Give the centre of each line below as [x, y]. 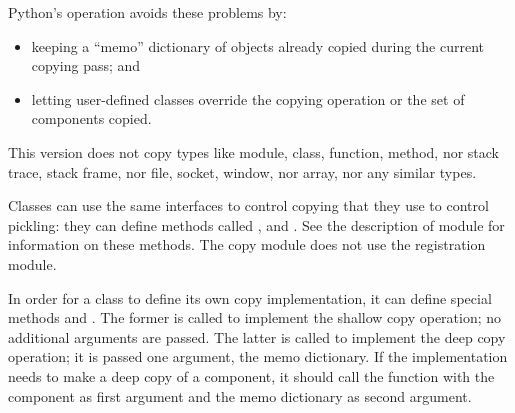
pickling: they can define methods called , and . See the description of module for [256, 224]
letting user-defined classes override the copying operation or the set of [248, 98]
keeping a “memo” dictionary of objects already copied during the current [257, 45]
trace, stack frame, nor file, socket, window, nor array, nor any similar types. [242, 171]
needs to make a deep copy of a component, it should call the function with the [251, 375]
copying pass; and [86, 65]
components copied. [91, 118]
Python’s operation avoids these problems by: [147, 12]
